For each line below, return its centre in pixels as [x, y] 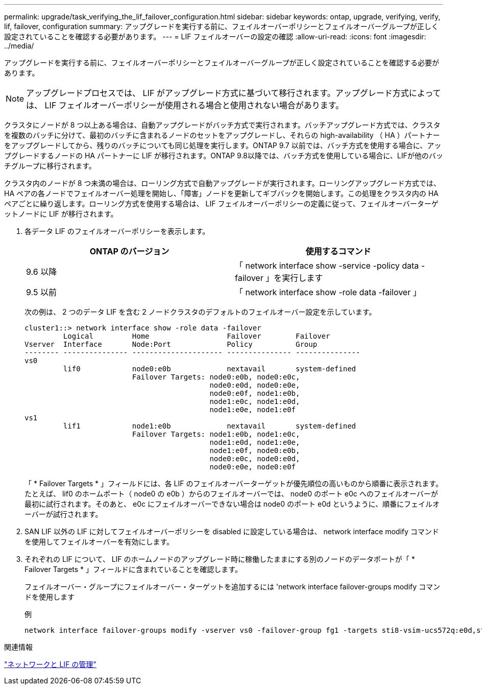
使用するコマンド [338, 251]
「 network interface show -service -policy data [327, 266]
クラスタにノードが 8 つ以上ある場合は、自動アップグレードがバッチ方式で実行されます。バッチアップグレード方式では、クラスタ [222, 125]
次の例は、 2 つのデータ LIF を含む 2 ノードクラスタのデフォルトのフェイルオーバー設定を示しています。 [200, 312]
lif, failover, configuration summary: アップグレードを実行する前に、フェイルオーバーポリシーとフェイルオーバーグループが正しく [221, 26]
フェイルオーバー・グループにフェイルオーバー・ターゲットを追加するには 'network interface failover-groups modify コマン [233, 587]
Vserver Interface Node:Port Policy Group [171, 344]
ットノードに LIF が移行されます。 [61, 214]
